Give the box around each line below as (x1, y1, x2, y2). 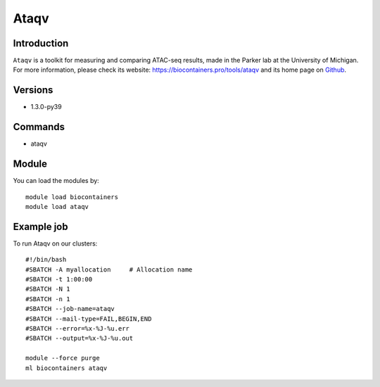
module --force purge (25, 354, 100, 362)
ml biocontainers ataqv (25, 364, 108, 372)
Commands (13, 121, 65, 133)
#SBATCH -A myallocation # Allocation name (25, 265, 193, 274)
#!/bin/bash (25, 255, 67, 264)
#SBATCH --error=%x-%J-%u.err (25, 324, 130, 332)
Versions (13, 84, 53, 96)
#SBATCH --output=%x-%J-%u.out (25, 334, 134, 343)
